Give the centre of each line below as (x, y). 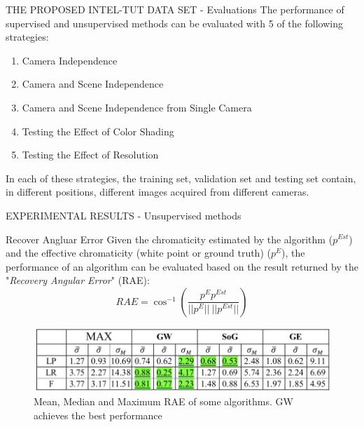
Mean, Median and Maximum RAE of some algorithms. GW (163, 401)
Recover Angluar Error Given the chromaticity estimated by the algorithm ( (169, 239)
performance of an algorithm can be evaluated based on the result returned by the (182, 266)
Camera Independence (70, 60)
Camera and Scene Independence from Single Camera (137, 107)
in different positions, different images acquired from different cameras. (157, 192)
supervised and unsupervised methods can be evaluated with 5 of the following (174, 23)
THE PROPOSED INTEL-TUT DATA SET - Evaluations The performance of (175, 9)
